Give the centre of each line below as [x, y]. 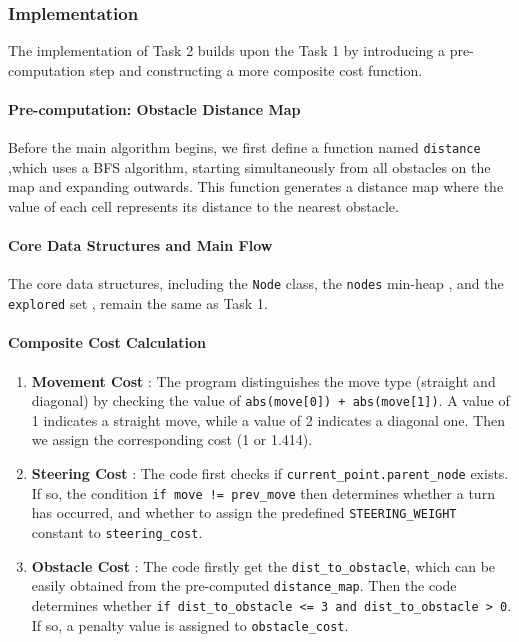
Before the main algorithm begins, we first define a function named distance [244, 147]
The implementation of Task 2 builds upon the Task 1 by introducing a [227, 50]
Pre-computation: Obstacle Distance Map [154, 109]
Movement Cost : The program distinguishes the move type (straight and [263, 380]
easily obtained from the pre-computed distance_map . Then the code [244, 585]
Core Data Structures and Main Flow [140, 245]
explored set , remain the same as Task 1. [138, 303]
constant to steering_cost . [117, 531]
